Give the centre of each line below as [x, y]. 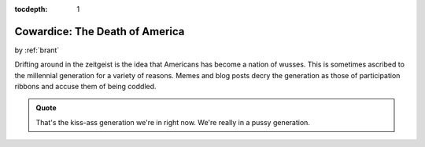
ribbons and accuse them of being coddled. [85, 87]
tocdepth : [31, 9]
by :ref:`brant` [37, 50]
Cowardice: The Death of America [100, 31]
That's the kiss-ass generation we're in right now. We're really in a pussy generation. [173, 122]
